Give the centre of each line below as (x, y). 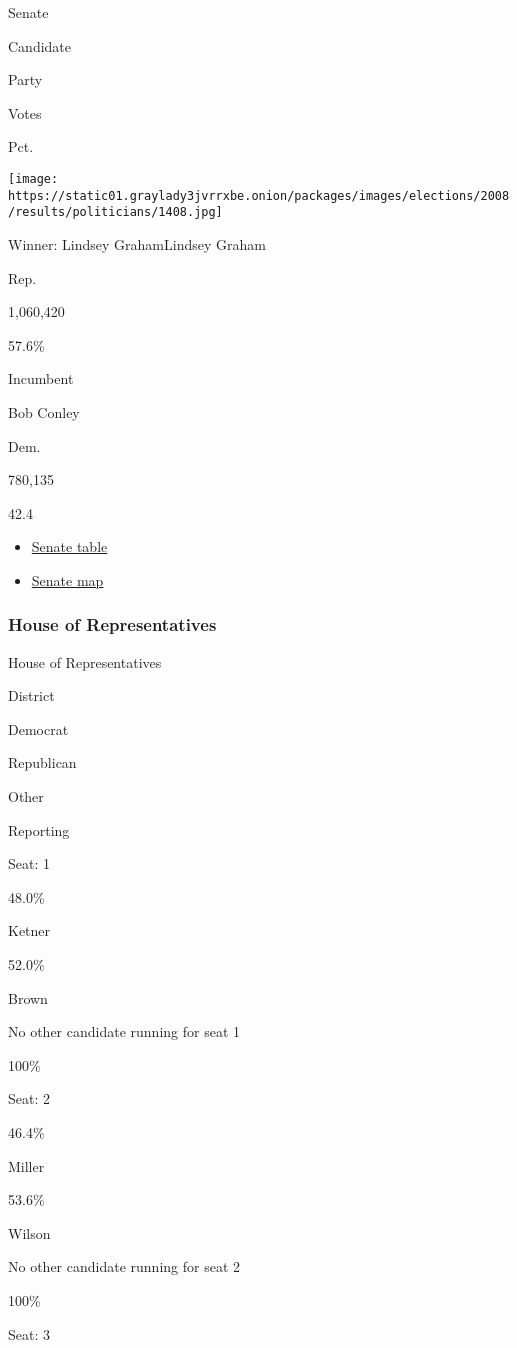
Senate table (69, 546)
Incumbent (41, 378)
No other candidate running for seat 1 (124, 1031)
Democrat (38, 728)
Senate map (67, 579)
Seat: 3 (29, 1333)
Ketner (29, 930)
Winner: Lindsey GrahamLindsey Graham (137, 243)
